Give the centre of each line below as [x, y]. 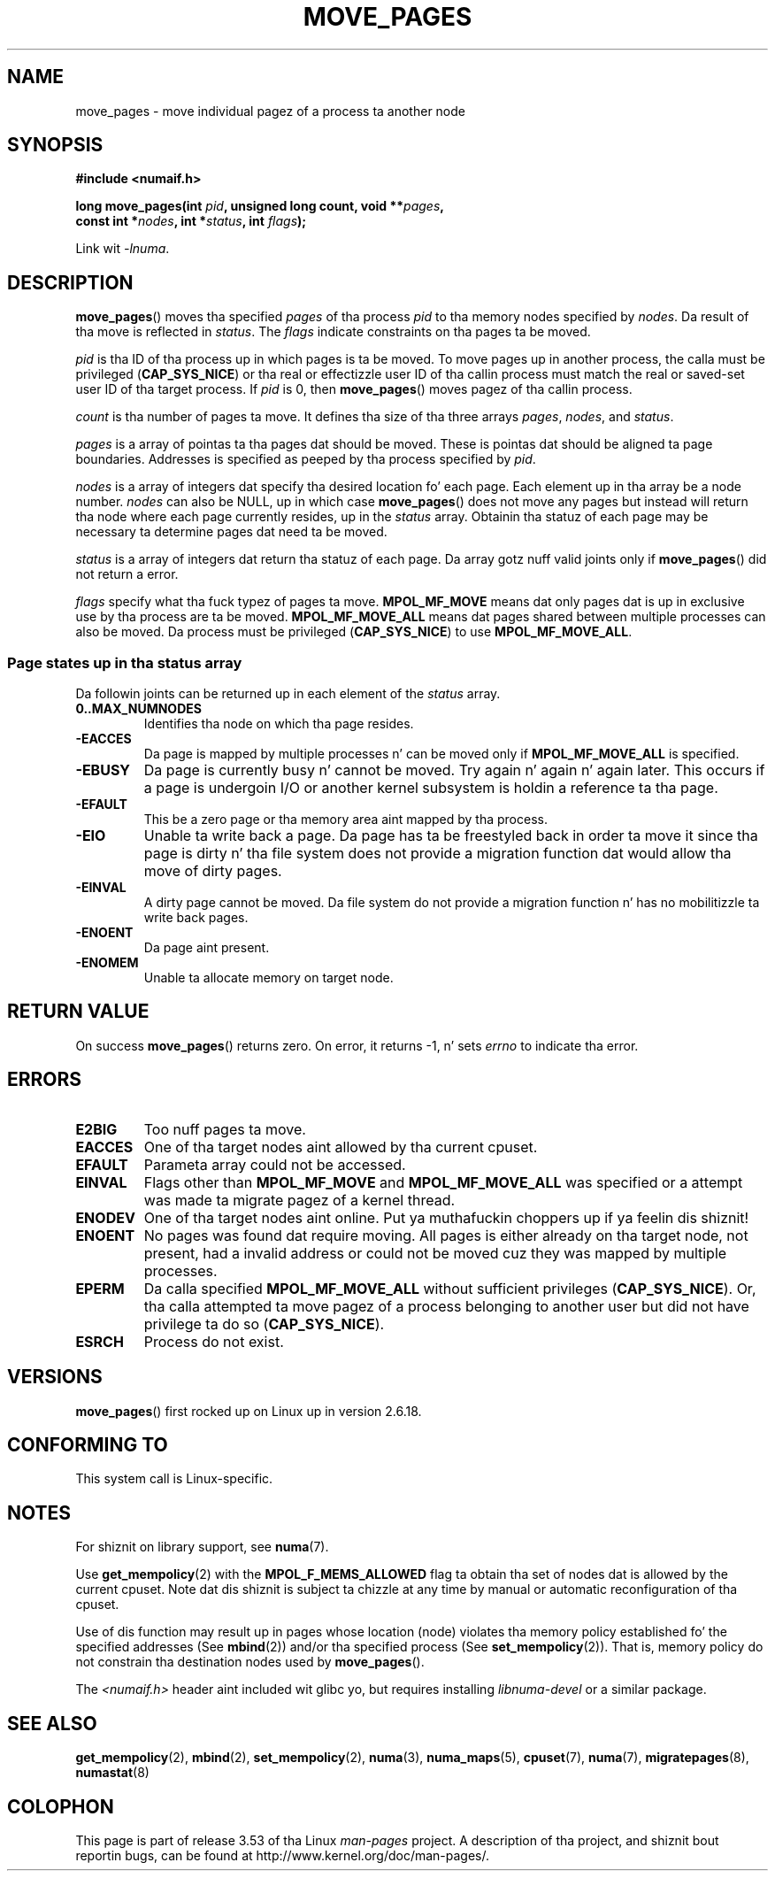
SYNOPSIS [55, 145]
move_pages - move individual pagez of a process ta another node [270, 111]
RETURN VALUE [78, 1012]
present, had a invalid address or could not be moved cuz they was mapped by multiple [435, 1253]
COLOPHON [61, 1806]
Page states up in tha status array [125, 662]
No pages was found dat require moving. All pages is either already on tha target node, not [446, 1235]
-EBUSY [103, 770]
